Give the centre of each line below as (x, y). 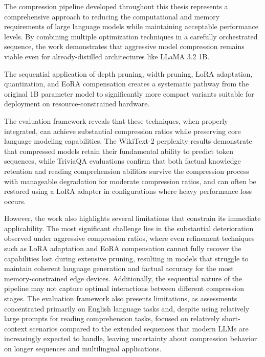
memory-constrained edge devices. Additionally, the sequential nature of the (123, 278)
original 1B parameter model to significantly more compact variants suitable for (129, 93)
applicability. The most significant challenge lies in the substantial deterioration (129, 228)
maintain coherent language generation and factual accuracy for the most (119, 268)
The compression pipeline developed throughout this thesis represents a (116, 6)
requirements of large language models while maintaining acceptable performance (131, 26)
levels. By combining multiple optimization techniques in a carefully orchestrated (131, 36)
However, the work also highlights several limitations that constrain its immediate (132, 218)
